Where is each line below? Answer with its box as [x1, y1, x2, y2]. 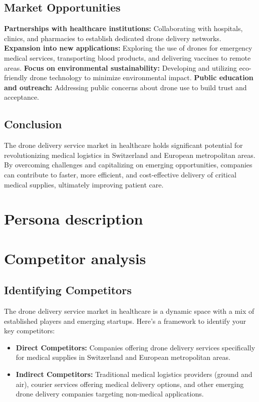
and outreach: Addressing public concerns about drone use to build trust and [4, 82, 247, 92]
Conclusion [4, 116, 62, 132]
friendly [4, 72, 28, 83]
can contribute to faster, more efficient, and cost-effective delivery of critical [4, 169, 236, 179]
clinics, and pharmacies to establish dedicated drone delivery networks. [4, 33, 221, 43]
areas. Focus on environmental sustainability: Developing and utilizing [4, 62, 237, 73]
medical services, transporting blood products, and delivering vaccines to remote [4, 52, 251, 63]
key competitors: [4, 325, 55, 336]
